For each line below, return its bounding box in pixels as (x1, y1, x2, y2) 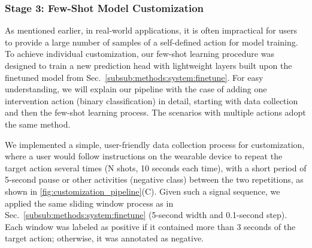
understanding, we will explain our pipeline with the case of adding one (5, 83, 267, 95)
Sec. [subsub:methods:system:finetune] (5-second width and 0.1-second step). (5, 208, 287, 221)
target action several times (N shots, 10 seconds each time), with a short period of (5, 161, 307, 174)
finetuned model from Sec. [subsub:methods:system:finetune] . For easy (5, 71, 263, 83)
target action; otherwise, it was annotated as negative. (5, 232, 204, 244)
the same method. (5, 117, 71, 130)
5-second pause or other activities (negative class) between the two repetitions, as (5, 173, 304, 186)
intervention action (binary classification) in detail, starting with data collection (5, 94, 298, 107)
